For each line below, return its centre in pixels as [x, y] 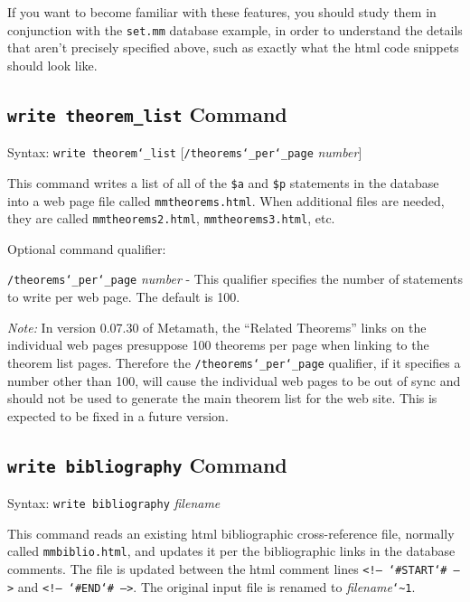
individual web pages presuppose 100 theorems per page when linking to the [218, 345]
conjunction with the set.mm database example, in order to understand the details [235, 29]
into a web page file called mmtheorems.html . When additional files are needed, [226, 200]
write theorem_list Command [147, 113]
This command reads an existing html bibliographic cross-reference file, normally [231, 533]
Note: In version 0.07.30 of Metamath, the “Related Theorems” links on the [217, 327]
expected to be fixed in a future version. [118, 415]
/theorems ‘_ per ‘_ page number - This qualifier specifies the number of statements [235, 279]
